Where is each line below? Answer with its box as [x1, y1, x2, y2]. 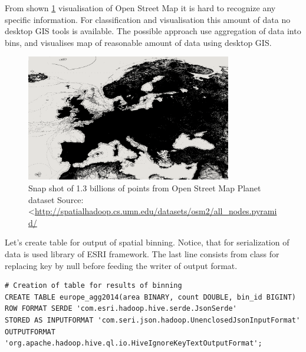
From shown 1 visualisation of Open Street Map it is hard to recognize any [5, 2, 276, 14]
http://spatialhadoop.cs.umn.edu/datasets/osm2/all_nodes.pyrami [34, 205, 277, 217]
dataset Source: [28, 193, 84, 205]
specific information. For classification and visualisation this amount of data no [5, 13, 291, 25]
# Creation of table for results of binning [5, 281, 182, 290]
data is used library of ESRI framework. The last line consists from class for [5, 247, 279, 260]
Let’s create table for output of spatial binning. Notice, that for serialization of [5, 236, 289, 248]
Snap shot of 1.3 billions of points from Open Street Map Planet [28, 181, 261, 194]
